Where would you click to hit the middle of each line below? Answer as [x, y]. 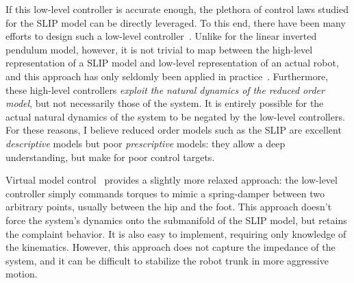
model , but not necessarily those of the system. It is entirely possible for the [165, 103]
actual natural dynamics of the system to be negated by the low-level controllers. [175, 116]
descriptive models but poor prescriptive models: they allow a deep [146, 143]
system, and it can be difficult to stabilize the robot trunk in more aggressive [167, 260]
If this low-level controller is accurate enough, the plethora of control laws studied [177, 9]
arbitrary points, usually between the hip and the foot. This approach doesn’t [169, 207]
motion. [22, 274]
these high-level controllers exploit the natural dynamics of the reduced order [165, 89]
